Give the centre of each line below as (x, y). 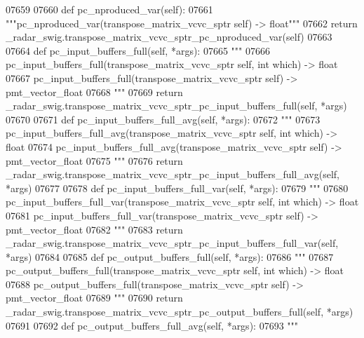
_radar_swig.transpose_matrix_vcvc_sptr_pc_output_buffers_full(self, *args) (180, 312)
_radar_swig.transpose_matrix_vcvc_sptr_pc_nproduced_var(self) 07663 (169, 37)
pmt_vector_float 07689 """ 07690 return (94, 298)
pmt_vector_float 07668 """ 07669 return (94, 92)
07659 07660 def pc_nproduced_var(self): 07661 (109, 9)
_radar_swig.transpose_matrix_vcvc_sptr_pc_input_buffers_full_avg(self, (173, 174)
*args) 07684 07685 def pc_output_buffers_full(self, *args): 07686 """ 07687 (170, 256)
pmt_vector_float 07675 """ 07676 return (94, 160)
